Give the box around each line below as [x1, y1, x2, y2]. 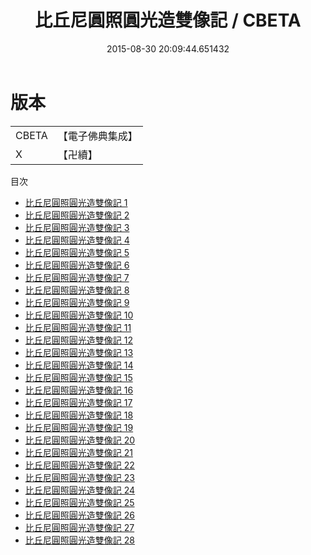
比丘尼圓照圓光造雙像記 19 [24, 421, 134, 433]
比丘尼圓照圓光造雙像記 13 [24, 346, 134, 358]
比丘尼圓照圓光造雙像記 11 [24, 321, 132, 333]
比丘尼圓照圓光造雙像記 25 [24, 496, 135, 508]
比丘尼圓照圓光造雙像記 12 [24, 334, 133, 346]
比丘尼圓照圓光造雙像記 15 [24, 371, 133, 383]
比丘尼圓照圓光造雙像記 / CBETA [34, 9, 302, 32]
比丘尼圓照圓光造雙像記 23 [24, 471, 135, 483]
